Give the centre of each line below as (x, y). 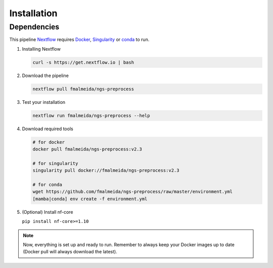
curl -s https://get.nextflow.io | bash (83, 62)
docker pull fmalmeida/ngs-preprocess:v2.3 (87, 149)
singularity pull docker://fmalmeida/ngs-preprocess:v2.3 (106, 170)
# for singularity (55, 163)
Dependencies (34, 27)
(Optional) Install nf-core (48, 212)
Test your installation (44, 102)
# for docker (49, 142)
